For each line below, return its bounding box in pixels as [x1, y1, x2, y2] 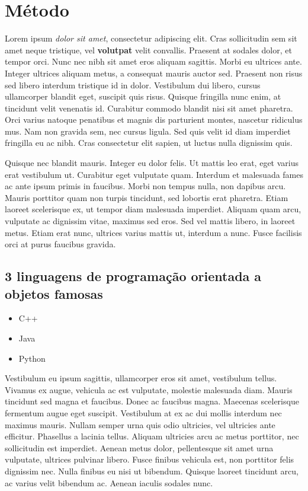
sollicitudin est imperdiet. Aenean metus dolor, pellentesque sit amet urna [5, 441, 274, 454]
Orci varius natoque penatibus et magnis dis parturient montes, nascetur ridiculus [5, 113, 303, 126]
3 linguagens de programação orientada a [5, 267, 262, 285]
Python [18, 352, 46, 364]
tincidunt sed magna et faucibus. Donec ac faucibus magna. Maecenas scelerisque [5, 395, 299, 407]
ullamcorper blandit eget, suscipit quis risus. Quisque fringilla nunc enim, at [5, 90, 281, 103]
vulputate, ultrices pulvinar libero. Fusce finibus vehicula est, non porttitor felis [5, 453, 294, 466]
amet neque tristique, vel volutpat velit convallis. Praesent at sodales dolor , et [5, 43, 292, 56]
